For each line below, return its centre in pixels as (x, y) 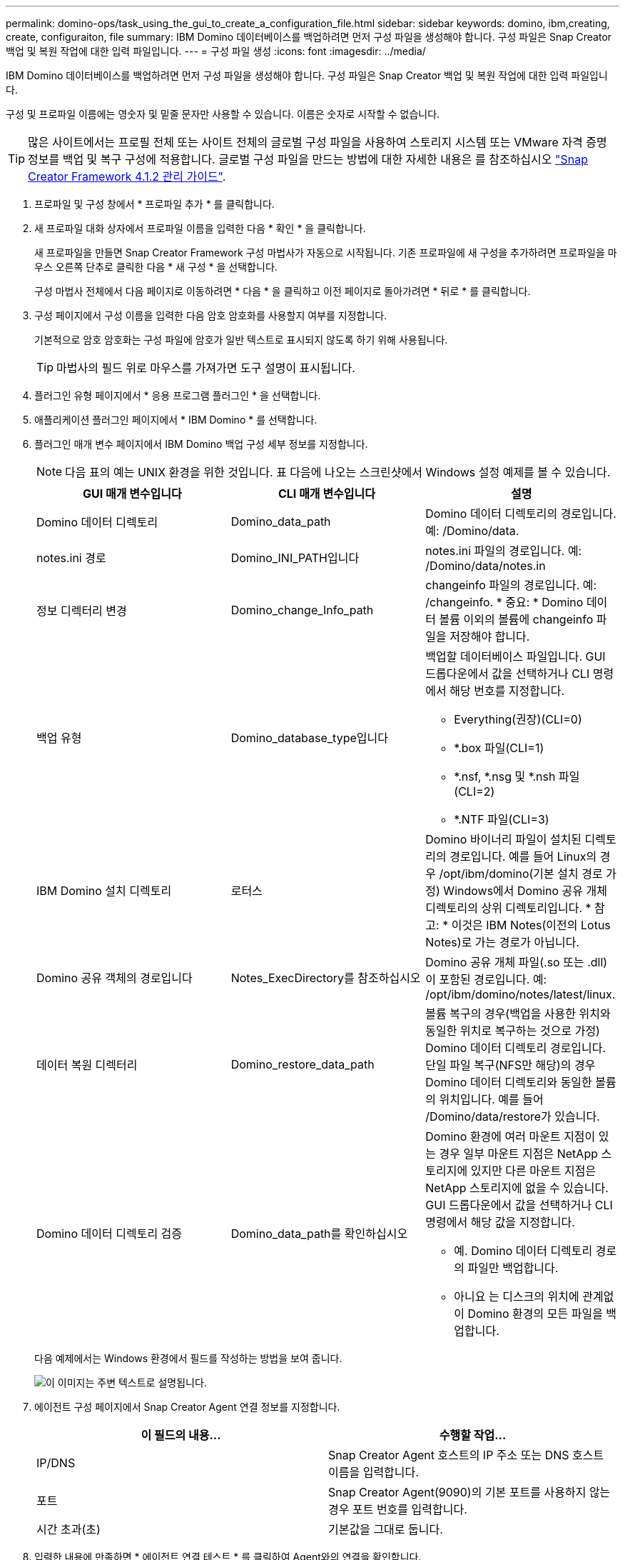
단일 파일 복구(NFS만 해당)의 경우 (510, 1065)
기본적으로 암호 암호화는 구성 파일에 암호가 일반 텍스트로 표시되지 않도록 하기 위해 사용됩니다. (241, 340)
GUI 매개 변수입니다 (132, 494)
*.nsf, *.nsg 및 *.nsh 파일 (517, 776)
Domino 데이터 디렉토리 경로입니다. (516, 1048)
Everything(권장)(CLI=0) (518, 719)
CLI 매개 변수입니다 (326, 494)
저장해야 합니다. (490, 636)
